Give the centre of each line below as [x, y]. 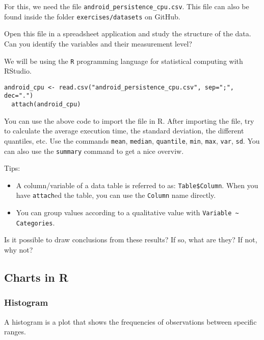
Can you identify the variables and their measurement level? [98, 43]
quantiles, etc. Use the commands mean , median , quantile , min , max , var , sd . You [132, 140]
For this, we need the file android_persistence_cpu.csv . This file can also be [127, 6]
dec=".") [19, 96]
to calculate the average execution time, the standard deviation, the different [124, 131]
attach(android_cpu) [46, 105]
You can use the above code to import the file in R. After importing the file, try [129, 120]
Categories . [35, 222]
